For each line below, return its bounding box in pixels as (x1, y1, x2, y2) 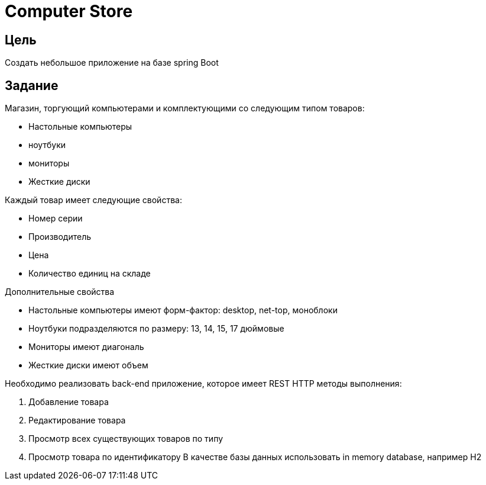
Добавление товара (28, 397, 109, 407)
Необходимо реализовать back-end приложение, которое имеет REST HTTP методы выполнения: (5, 378, 402, 389)
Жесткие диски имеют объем (28, 360, 148, 371)
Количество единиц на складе (28, 268, 151, 279)
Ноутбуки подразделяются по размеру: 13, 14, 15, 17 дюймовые (28, 323, 284, 334)
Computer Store (5, 1, 133, 21)
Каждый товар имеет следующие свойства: (5, 195, 182, 205)
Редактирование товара (28, 415, 126, 426)
